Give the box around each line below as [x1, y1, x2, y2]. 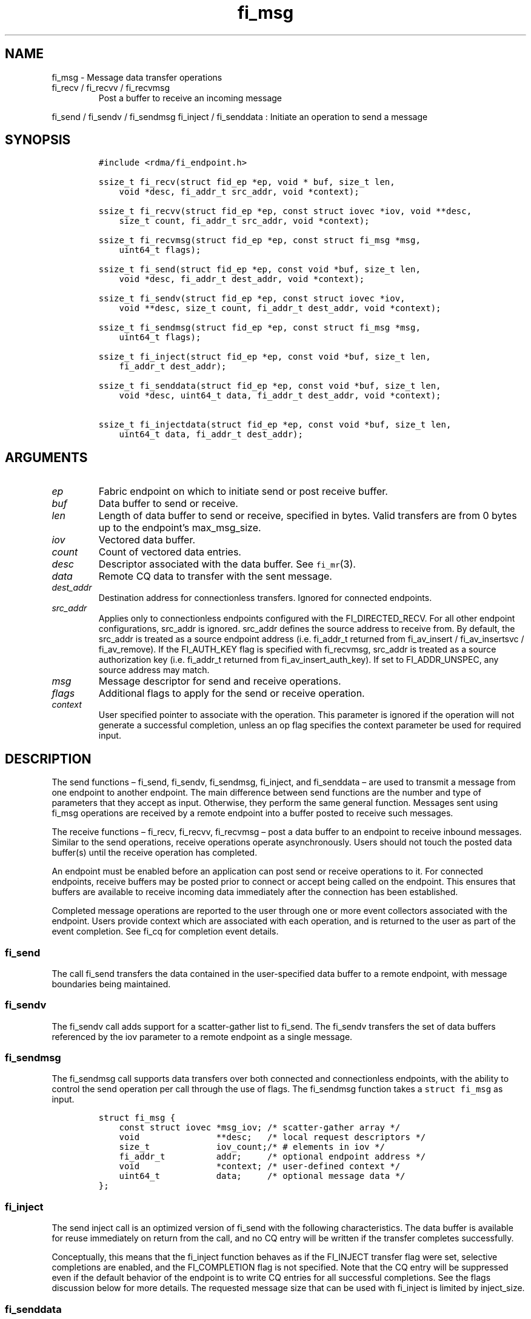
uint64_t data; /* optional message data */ [119, 1171, 406, 1181]
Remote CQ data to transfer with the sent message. [98, 570, 332, 583]
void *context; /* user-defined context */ [119, 1161, 401, 1172]
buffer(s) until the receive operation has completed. [52, 847, 258, 858]
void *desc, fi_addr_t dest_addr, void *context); [119, 274, 365, 284]
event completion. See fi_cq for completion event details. [52, 926, 279, 937]
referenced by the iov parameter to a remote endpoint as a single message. [52, 1031, 353, 1042]
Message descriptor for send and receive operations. [98, 675, 341, 688]
